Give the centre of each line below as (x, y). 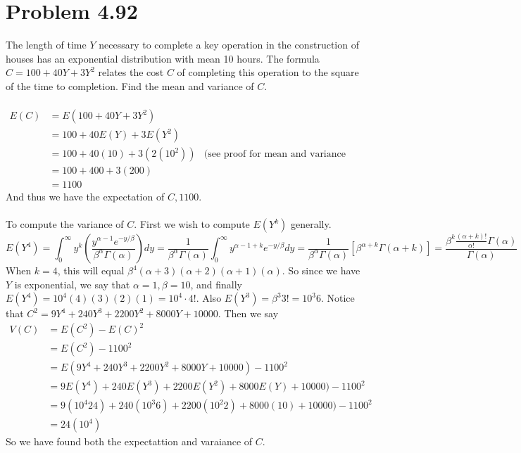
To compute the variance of (65, 224)
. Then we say (248, 313)
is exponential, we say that (72, 284)
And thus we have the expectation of (85, 197)
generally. (311, 224)
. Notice (338, 298)
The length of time (46, 45)
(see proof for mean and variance (275, 154)
